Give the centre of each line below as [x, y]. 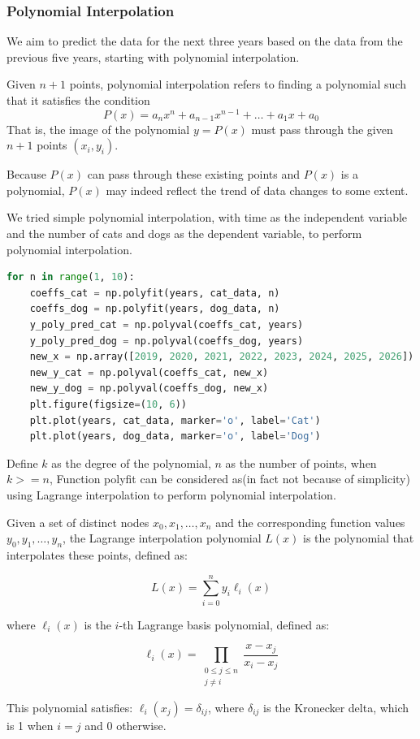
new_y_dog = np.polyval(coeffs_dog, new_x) [149, 389]
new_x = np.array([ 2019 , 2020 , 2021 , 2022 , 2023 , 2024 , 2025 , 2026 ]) [222, 357]
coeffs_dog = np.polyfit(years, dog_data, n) [155, 309]
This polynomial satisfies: [70, 707]
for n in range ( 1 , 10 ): [71, 277]
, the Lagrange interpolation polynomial [162, 538]
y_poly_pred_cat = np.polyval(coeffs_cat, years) [167, 325]
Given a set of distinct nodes [78, 522]
